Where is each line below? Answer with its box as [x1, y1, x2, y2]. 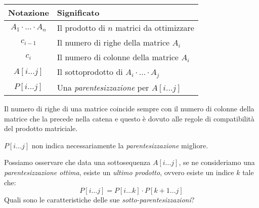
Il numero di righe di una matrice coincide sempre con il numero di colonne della [4, 103, 254, 113]
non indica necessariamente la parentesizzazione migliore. [31, 140, 208, 150]
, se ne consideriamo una [179, 157, 255, 168]
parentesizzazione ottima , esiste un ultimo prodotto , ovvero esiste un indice [4, 167, 234, 177]
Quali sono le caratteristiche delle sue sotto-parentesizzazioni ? [4, 194, 195, 205]
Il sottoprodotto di [57, 66, 123, 77]
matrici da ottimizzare [115, 22, 194, 33]
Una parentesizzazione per [57, 81, 149, 93]
